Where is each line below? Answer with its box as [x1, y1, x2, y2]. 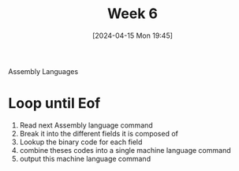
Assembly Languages [8, 66, 79, 76]
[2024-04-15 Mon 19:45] [91, 31, 174, 40]
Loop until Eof [8, 95, 101, 113]
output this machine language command [19, 154, 151, 163]
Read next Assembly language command [19, 120, 154, 130]
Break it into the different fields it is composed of [19, 128, 179, 138]
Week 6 [106, 5, 159, 23]
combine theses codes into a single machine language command [19, 145, 231, 154]
